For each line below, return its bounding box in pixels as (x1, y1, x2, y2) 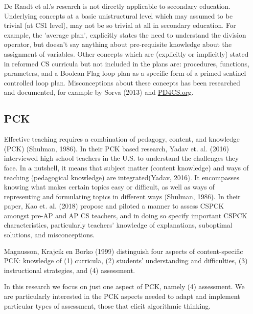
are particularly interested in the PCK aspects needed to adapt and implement (4, 291, 240, 301)
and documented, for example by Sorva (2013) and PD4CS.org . (4, 87, 194, 97)
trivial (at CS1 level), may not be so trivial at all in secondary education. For (4, 20, 236, 30)
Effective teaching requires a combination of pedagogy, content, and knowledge (4, 134, 240, 144)
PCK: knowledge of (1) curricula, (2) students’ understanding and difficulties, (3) (4, 255, 248, 266)
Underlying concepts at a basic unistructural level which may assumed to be (4, 10, 233, 21)
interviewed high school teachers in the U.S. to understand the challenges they (4, 153, 239, 163)
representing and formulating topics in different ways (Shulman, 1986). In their (4, 191, 241, 201)
